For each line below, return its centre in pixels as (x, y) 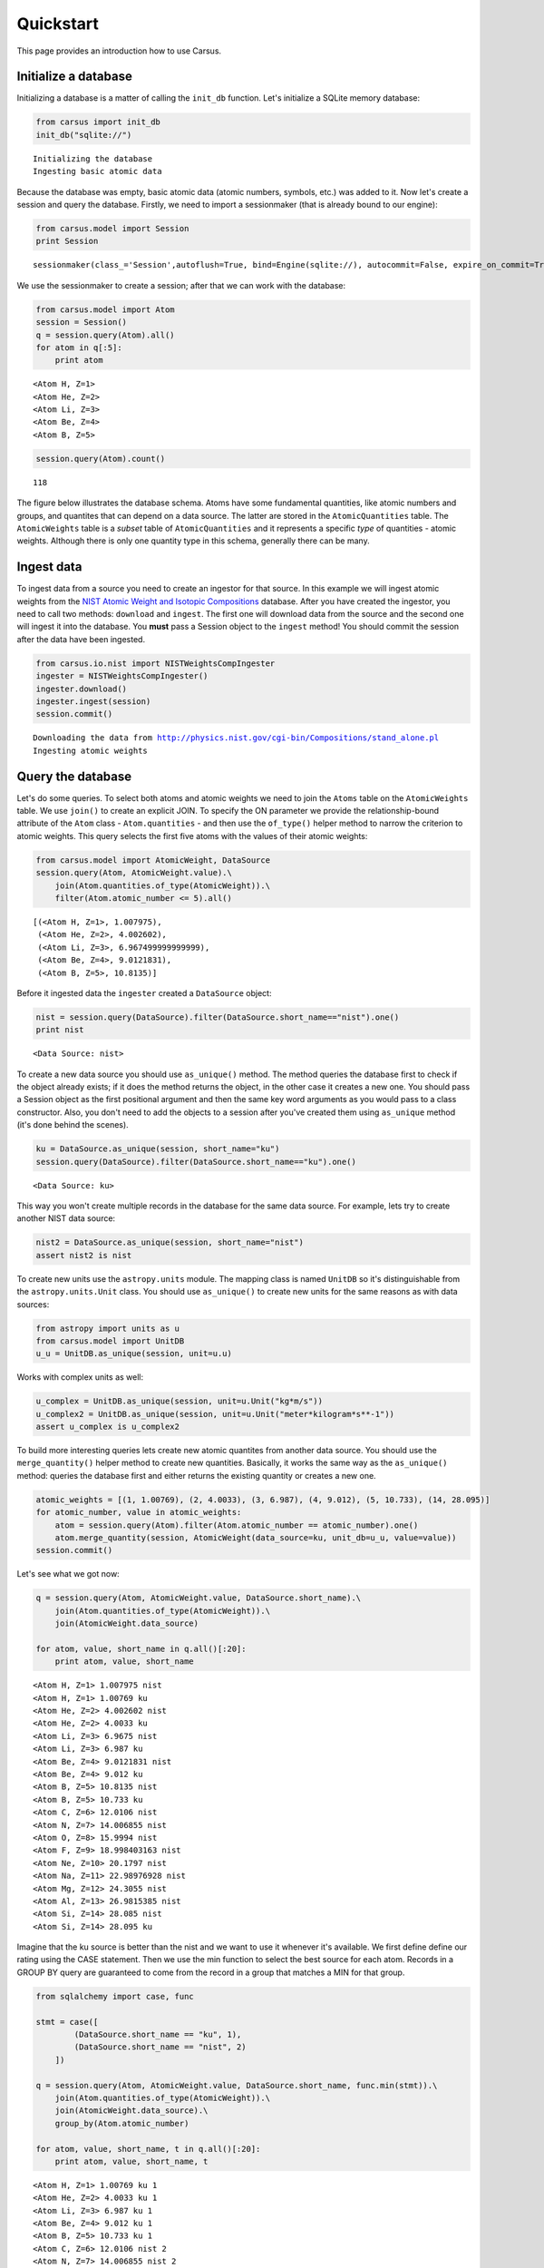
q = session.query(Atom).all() (106, 335)
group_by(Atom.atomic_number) (122, 2123)
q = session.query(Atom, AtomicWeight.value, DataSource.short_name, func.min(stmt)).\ (237, 2085)
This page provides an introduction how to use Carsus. (119, 51)
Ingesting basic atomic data (97, 171)
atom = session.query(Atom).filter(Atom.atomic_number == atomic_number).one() (237, 1525)
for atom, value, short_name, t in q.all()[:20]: (148, 2149)
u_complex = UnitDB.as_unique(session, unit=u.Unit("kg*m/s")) (180, 1401)
